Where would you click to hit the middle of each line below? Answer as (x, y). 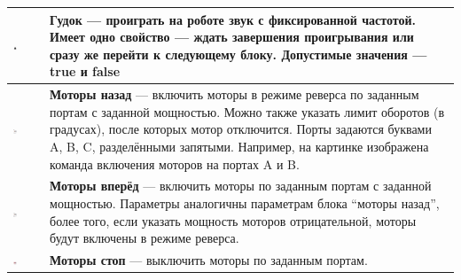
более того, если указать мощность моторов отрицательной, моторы (233, 220)
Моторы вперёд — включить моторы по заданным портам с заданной (241, 186)
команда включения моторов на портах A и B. (175, 163)
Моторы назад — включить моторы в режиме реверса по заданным (234, 94)
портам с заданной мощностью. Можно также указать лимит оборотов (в (247, 111)
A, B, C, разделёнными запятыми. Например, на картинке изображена (239, 146)
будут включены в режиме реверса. (145, 238)
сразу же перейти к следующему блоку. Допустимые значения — (238, 54)
